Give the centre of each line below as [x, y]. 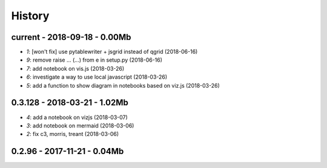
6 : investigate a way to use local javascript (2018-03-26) [97, 77]
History [30, 16]
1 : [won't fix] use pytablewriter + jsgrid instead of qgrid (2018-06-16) [112, 52]
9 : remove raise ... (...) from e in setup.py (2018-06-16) [94, 60]
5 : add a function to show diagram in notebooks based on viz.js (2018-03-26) [123, 85]
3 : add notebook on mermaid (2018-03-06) [80, 125]
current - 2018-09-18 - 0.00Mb [71, 37]
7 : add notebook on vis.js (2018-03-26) [75, 68]
